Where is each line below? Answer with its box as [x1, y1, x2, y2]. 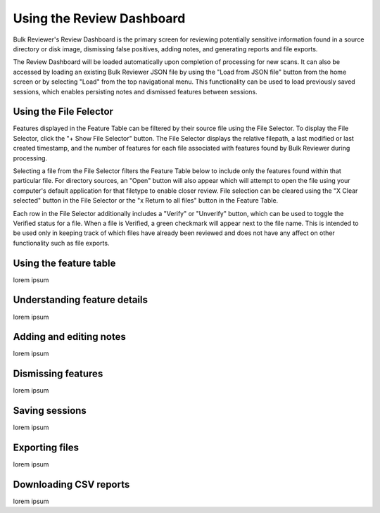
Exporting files [13, 442, 79, 454]
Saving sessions [13, 405, 87, 417]
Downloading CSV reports [13, 479, 130, 490]
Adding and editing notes [13, 331, 126, 343]
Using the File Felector [13, 106, 114, 118]
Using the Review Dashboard [13, 11, 186, 26]
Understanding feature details [13, 294, 148, 306]
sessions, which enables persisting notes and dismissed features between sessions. [13, 87, 258, 96]
